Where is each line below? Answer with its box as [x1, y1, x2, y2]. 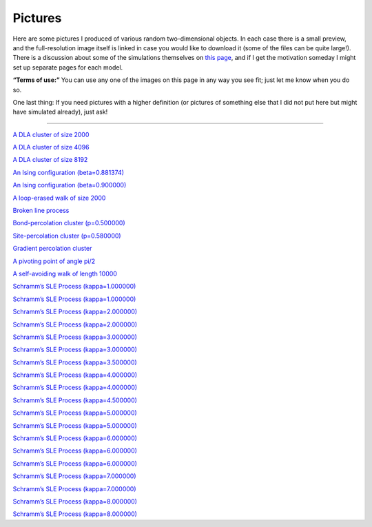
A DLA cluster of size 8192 [12, 156, 88, 164]
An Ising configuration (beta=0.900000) [12, 181, 127, 189]
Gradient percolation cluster [12, 245, 92, 253]
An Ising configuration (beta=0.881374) [12, 168, 124, 176]
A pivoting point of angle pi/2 [12, 257, 96, 265]
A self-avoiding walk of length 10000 [12, 269, 117, 278]
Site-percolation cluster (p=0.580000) [12, 231, 121, 240]
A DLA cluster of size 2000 [12, 130, 90, 138]
